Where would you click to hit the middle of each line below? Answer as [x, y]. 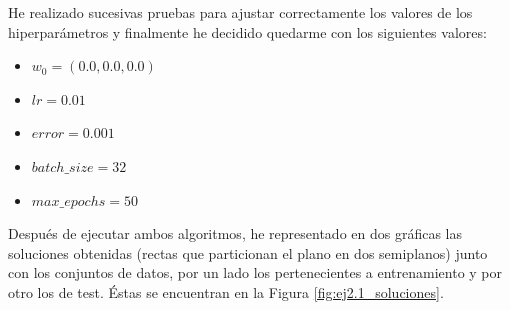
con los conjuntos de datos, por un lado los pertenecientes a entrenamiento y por [255, 272]
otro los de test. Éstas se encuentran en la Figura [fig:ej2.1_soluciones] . [226, 291]
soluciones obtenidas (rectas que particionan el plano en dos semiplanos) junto [248, 252]
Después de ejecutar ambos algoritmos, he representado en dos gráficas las [235, 233]
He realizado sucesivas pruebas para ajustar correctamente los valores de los [240, 12]
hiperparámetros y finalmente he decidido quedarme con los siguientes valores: [247, 31]
